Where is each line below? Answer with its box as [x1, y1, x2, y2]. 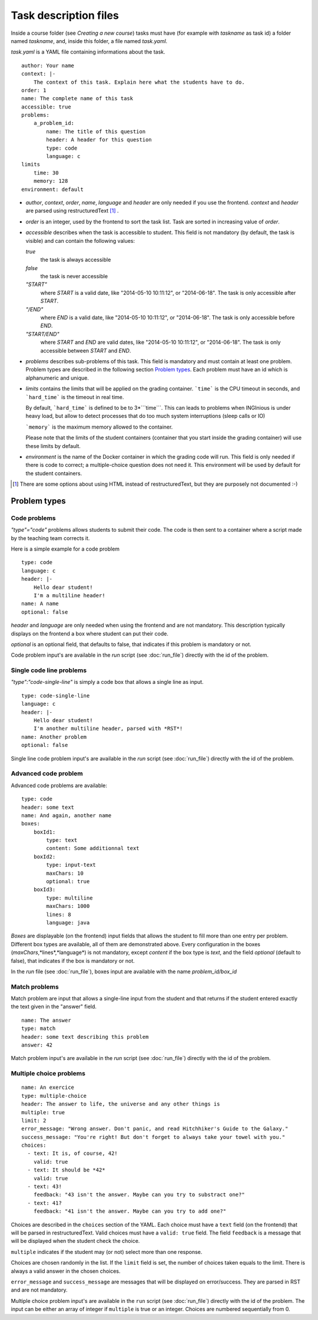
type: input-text [46, 861, 97, 868]
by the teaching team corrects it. [11, 534, 90, 542]
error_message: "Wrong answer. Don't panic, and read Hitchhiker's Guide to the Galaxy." [21, 1125, 289, 1132]
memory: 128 [33, 177, 68, 185]
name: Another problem [21, 733, 87, 740]
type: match [21, 1025, 56, 1032]
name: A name [21, 600, 59, 607]
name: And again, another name [21, 812, 112, 819]
